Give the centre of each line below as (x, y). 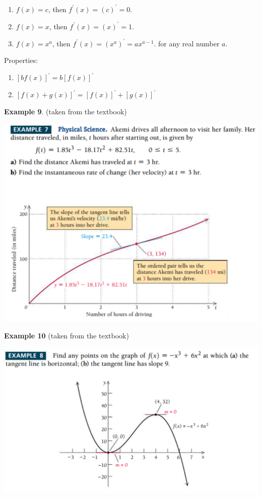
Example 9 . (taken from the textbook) (65, 112)
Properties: (21, 60)
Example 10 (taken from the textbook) (67, 335)
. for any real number (187, 43)
